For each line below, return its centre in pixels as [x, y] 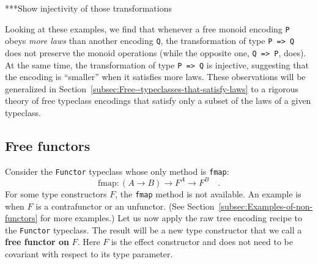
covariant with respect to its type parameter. [89, 254]
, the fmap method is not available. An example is [208, 193]
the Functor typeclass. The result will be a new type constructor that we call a [153, 229]
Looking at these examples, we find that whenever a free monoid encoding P [147, 28]
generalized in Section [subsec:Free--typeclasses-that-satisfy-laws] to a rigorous [152, 88]
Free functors [48, 145]
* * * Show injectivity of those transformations [88, 8]
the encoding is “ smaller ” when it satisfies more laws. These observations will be [155, 77]
